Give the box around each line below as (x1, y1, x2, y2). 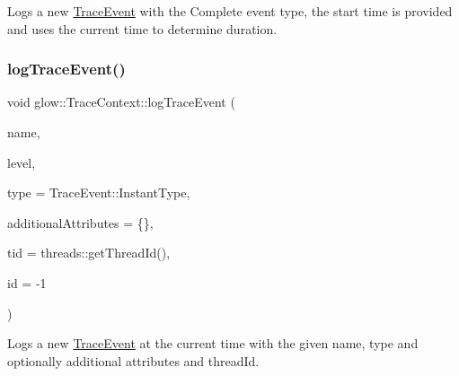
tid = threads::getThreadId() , (7, 243, 171, 262)
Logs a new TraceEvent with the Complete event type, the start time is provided (7, 2, 453, 20)
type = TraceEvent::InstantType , (7, 183, 190, 202)
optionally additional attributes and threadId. (7, 351, 260, 370)
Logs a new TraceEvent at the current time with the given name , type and (7, 334, 419, 353)
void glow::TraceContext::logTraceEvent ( (7, 92, 235, 111)
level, (7, 153, 36, 171)
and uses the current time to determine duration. (7, 19, 278, 38)
